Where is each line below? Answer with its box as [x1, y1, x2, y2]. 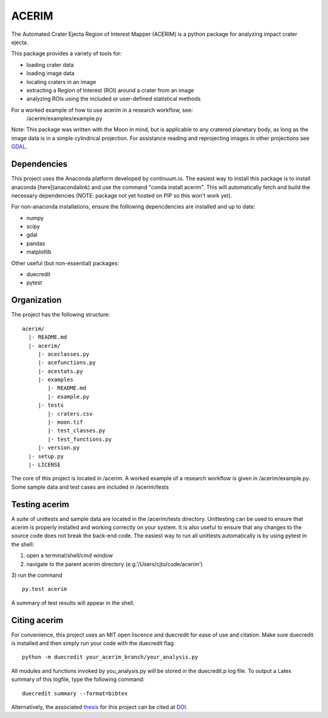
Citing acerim [11, 615, 64, 626]
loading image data [26, 70, 75, 77]
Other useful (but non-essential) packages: [11, 259, 120, 267]
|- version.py [38, 444, 80, 451]
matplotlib [26, 248, 52, 255]
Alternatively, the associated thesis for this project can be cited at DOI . [11, 703, 188, 711]
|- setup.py [28, 453, 64, 460]
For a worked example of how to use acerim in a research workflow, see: [11, 106, 193, 114]
